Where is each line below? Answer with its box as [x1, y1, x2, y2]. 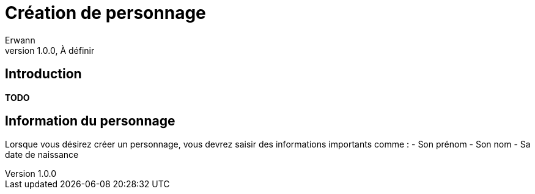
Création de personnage [5, 2, 206, 23]
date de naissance [5, 149, 79, 160]
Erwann [5, 34, 35, 45]
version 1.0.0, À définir [5, 45, 95, 56]
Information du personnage [5, 113, 175, 129]
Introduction [5, 66, 82, 82]
